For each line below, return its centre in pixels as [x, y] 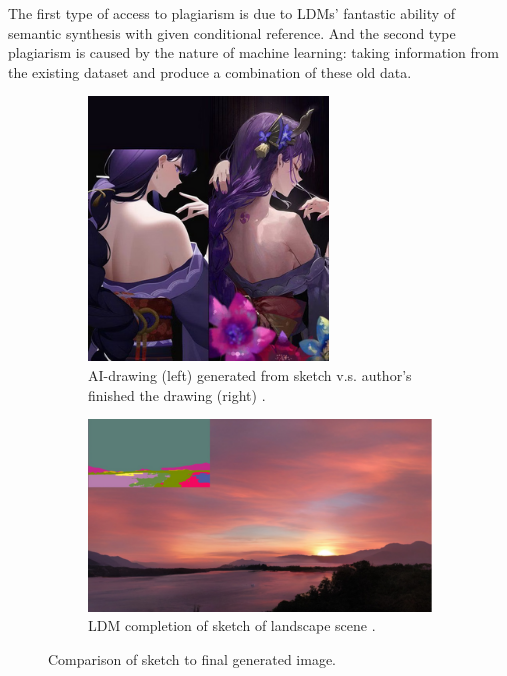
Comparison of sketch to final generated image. [192, 658]
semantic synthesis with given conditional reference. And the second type [232, 32]
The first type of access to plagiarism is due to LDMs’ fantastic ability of [232, 13]
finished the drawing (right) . [177, 394]
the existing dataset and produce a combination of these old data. [210, 71]
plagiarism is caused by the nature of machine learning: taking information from [253, 52]
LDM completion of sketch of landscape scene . [232, 625]
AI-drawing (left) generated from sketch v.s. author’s [250, 374]
